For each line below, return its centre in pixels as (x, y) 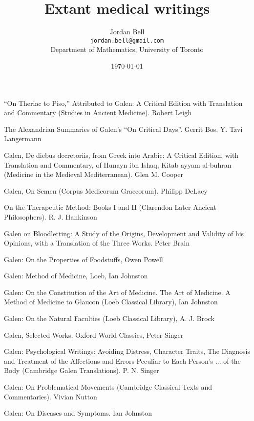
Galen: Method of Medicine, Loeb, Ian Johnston (76, 276)
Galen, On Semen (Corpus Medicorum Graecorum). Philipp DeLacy (106, 190)
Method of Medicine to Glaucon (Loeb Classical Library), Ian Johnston (111, 302)
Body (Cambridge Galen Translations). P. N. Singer (82, 370)
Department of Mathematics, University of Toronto (127, 49)
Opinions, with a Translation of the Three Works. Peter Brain (97, 243)
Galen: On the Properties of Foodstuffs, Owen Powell (84, 259)
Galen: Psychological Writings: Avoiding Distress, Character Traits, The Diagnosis (127, 351)
